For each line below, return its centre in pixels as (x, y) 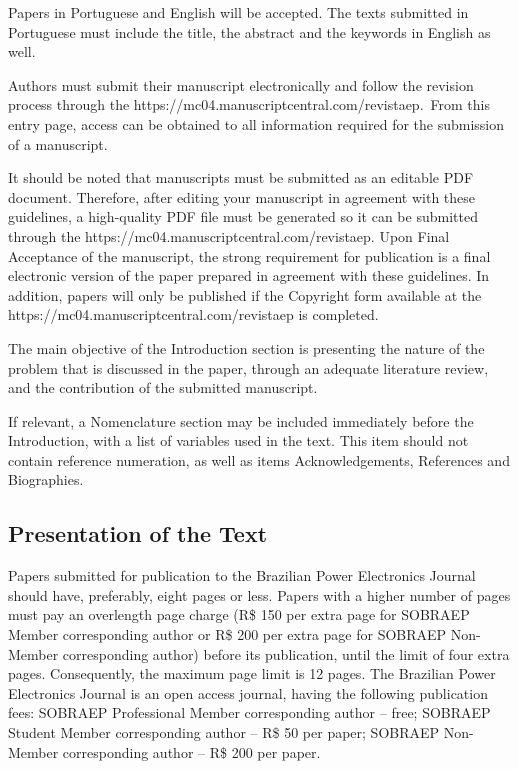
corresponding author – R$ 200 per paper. (191, 751)
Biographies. (46, 479)
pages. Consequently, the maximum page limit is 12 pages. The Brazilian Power (252, 673)
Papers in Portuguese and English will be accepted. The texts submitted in (238, 12)
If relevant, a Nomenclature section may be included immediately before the (241, 420)
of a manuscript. (58, 143)
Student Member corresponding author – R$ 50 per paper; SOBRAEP (224, 732)
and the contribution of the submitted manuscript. (163, 387)
